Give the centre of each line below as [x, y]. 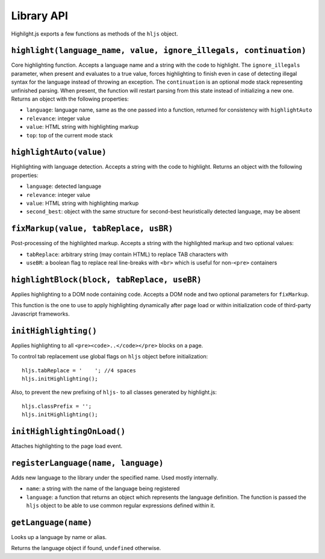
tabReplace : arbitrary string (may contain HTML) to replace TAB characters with [127, 254]
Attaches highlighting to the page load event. [67, 446]
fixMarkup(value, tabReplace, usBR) [92, 229]
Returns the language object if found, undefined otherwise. [86, 548]
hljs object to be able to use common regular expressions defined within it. [121, 505]
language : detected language [64, 186]
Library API [40, 16]
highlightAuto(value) [59, 152]
